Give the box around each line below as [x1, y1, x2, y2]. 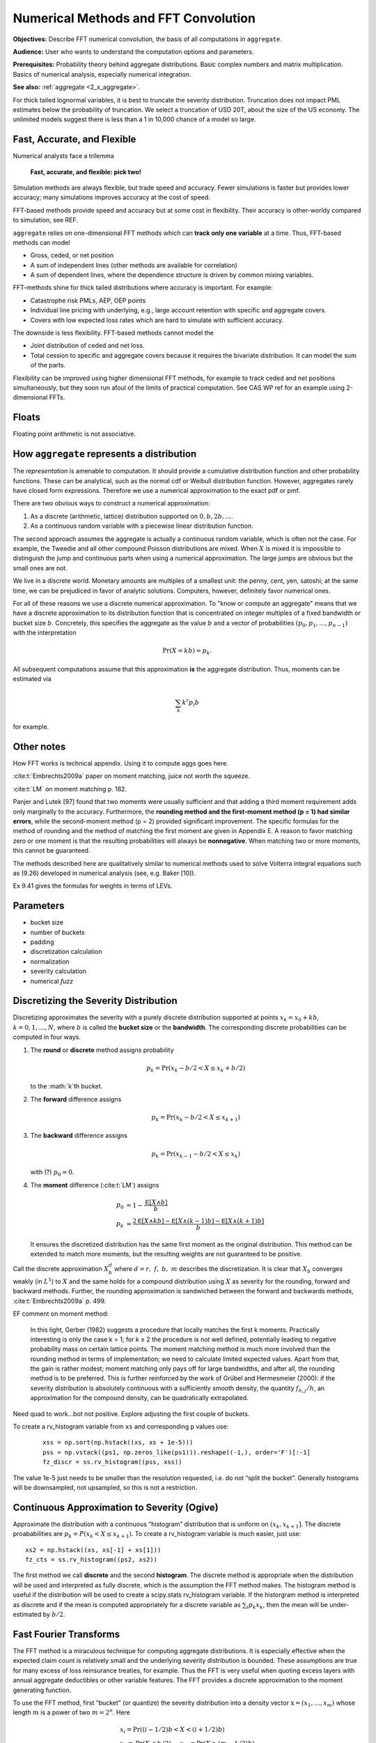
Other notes [13, 740, 66, 752]
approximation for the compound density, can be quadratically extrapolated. [30, 1394, 249, 1402]
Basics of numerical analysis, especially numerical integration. [13, 70, 191, 78]
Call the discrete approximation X [13, 1265, 109, 1273]
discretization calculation [30, 947, 102, 956]
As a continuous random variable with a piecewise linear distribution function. [30, 522, 253, 530]
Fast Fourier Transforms [13, 1628, 120, 1640]
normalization [30, 957, 70, 966]
